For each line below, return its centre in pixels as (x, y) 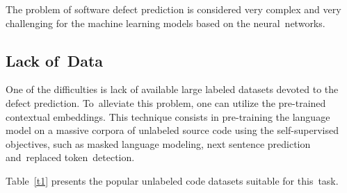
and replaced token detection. (70, 157)
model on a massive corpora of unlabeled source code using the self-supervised (172, 130)
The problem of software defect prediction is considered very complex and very (173, 9)
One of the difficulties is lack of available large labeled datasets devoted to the (172, 89)
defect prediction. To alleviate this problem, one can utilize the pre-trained (166, 102)
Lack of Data (55, 60)
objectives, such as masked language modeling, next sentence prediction (158, 143)
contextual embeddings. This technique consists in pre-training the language (168, 116)
